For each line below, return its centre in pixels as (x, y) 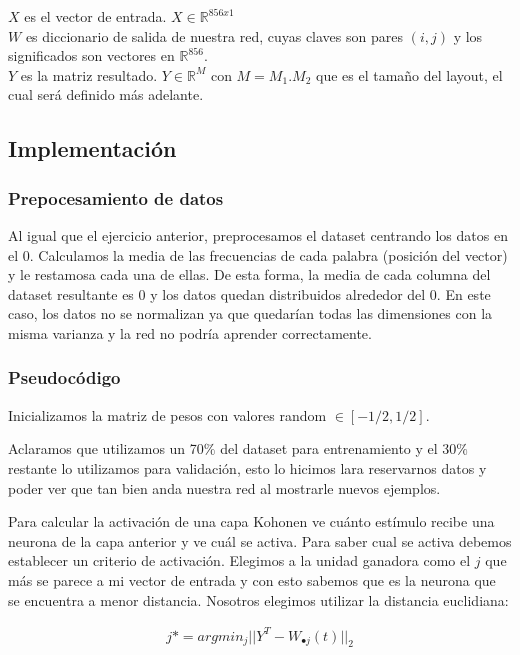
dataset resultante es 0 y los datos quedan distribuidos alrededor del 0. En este (249, 293)
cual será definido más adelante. (106, 94)
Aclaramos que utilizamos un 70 (106, 448)
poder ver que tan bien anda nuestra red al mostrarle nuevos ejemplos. (224, 487)
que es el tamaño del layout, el (409, 74)
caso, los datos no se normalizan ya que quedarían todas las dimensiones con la (250, 313)
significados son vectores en (91, 55)
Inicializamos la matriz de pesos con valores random (167, 414)
